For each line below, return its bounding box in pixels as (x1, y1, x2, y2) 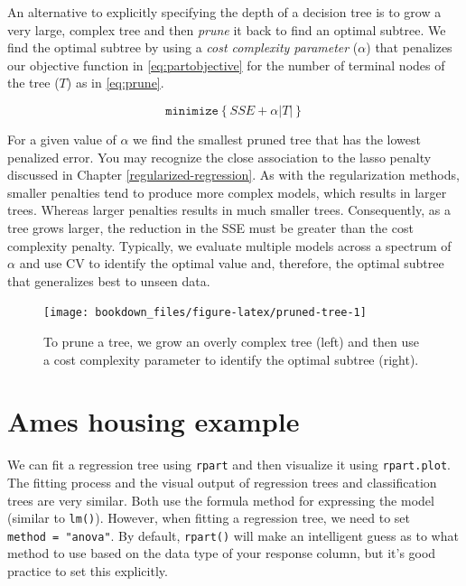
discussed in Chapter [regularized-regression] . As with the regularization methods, (7, 165, 460, 184)
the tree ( (7, 73, 60, 92)
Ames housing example (7, 403, 300, 440)
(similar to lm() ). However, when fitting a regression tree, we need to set (7, 508, 410, 527)
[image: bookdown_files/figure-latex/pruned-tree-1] (43, 306, 367, 320)
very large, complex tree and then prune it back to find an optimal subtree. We (7, 20, 446, 39)
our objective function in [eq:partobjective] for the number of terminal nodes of (7, 55, 445, 74)
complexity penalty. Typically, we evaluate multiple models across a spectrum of (7, 236, 452, 255)
